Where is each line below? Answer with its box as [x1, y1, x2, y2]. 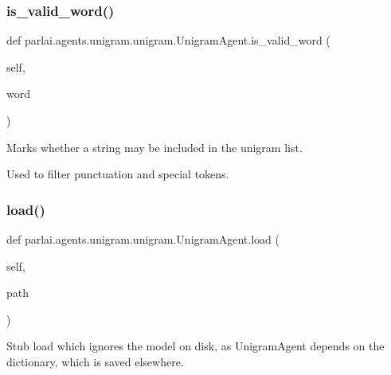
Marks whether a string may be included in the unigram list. [6, 139, 303, 155]
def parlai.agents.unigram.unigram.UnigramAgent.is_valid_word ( [6, 32, 330, 49]
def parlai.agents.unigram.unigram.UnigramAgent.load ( [6, 231, 280, 247]
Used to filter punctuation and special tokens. [6, 166, 229, 182]
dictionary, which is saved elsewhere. [6, 353, 184, 369]
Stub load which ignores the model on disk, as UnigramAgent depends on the [6, 338, 385, 354]
